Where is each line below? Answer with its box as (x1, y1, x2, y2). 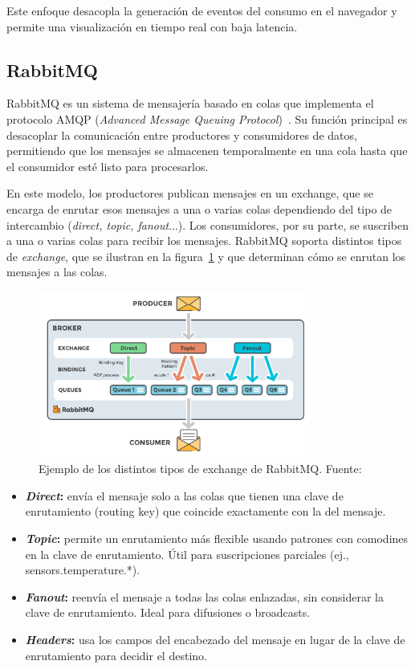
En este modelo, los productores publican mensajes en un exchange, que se (6, 185, 373, 202)
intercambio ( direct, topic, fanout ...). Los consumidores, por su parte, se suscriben (6, 216, 409, 233)
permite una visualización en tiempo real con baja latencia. (6, 18, 298, 35)
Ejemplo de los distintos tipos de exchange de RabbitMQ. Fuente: (39, 460, 362, 477)
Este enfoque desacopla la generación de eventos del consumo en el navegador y (6, 2, 397, 18)
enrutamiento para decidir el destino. (25, 647, 207, 663)
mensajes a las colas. (6, 263, 108, 280)
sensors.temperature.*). (25, 561, 140, 578)
